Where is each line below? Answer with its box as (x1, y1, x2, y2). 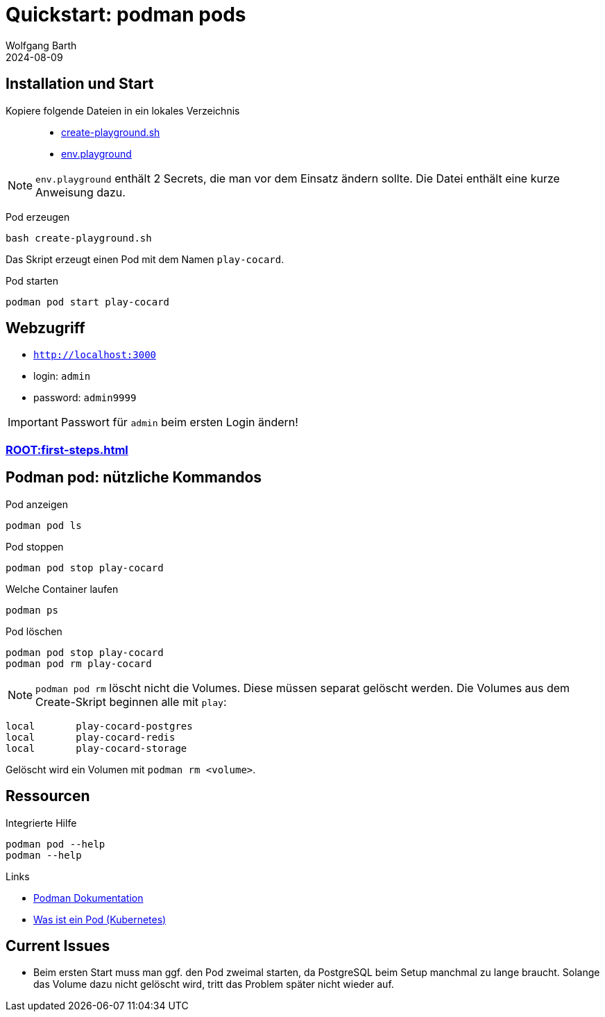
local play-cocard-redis (6, 731, 176, 743)
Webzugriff (6, 319, 85, 337)
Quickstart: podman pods (6, 3, 246, 26)
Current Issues (6, 936, 110, 955)
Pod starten (6, 274, 59, 287)
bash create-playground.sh (6, 232, 152, 244)
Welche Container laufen (6, 582, 119, 595)
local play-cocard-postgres (6, 720, 193, 732)
